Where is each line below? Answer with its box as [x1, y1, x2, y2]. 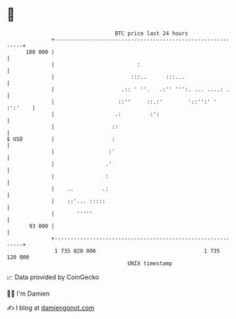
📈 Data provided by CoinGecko [6, 273, 100, 281]
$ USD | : [6, 135, 115, 143]
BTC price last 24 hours [114, 30, 189, 37]
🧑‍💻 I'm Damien [6, 289, 50, 298]
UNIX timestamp [127, 259, 173, 267]
